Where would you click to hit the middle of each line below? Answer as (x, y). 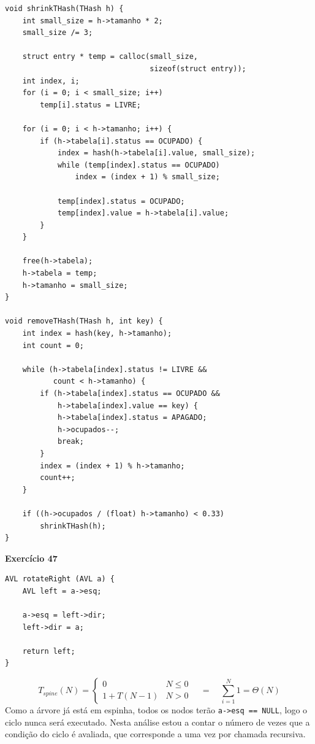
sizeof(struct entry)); (198, 68)
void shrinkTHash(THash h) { (64, 9)
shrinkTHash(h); (73, 526)
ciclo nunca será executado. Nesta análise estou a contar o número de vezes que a (157, 722)
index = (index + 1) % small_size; (147, 177)
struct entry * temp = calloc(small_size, (110, 57)
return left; (49, 651)
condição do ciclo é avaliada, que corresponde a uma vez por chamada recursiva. (155, 734)
